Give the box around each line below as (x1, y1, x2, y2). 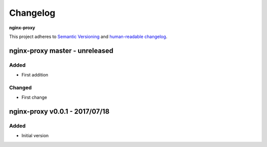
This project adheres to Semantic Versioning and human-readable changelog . (9, 34, 168, 39)
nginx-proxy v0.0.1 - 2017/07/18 (9, 108, 110, 116)
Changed (9, 84, 32, 91)
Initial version (21, 133, 49, 139)
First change (21, 94, 47, 101)
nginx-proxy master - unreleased (9, 46, 114, 55)
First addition (21, 72, 48, 78)
